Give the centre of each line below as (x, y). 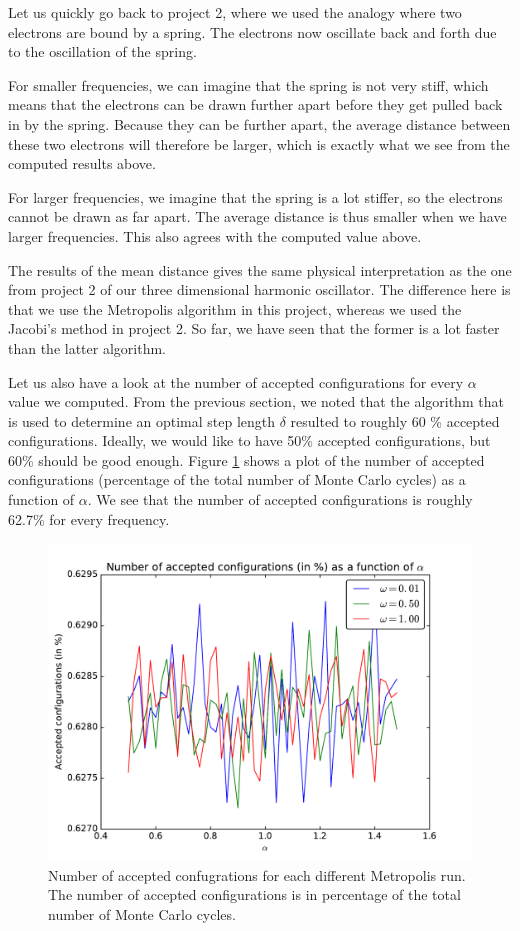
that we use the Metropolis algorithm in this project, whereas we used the (235, 308)
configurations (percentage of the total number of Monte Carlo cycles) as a (237, 479)
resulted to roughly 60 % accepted (395, 420)
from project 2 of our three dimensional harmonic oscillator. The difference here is (259, 289)
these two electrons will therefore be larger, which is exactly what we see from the (259, 143)
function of (41, 499)
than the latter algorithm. (87, 347)
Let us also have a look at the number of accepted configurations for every (236, 381)
